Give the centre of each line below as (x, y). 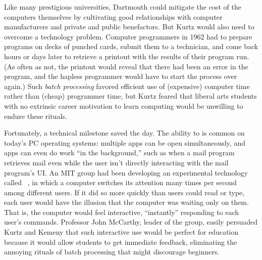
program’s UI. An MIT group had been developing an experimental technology (126, 172)
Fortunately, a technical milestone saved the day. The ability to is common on (124, 133)
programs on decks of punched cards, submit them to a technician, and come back (131, 46)
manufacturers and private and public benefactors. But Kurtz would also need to (129, 27)
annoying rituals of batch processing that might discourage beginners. (112, 252)
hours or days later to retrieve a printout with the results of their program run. (127, 56)
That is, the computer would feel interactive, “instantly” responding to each (122, 212)
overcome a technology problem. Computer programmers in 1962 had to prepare (128, 36)
